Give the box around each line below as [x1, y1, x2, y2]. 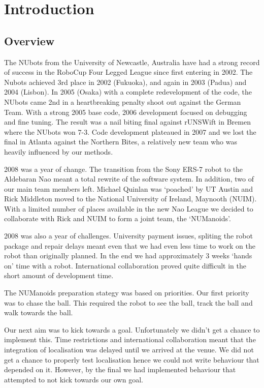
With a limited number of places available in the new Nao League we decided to [4, 203, 253, 214]
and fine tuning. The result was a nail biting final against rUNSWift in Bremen [4, 116, 251, 127]
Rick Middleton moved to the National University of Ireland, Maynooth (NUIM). [4, 193, 257, 204]
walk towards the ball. [4, 307, 73, 318]
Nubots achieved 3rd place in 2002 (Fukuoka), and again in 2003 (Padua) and [4, 76, 247, 87]
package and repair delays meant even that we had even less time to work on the [4, 240, 255, 251]
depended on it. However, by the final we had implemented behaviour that [4, 364, 236, 375]
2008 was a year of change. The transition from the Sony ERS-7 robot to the [4, 163, 243, 174]
